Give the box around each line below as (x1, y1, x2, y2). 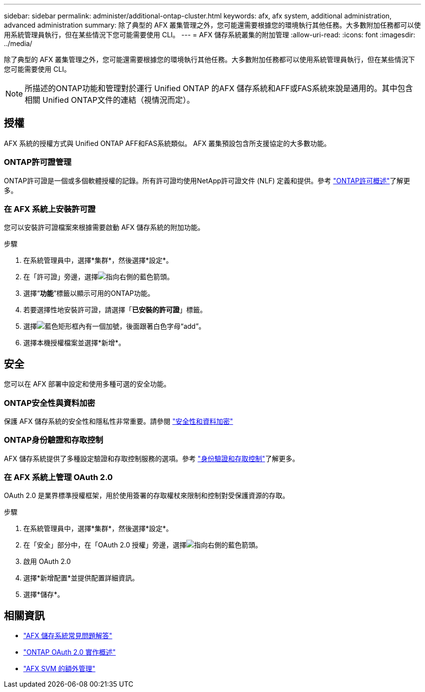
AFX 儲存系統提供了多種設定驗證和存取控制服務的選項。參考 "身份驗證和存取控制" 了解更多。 (4, 454, 299, 463)
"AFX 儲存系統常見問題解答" (23, 631, 113, 640)
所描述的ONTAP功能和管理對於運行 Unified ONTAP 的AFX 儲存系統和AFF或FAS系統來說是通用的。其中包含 (25, 83, 413, 93)
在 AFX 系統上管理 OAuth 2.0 (4, 472, 113, 483)
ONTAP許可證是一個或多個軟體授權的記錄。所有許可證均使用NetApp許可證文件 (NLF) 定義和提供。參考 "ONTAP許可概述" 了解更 (4, 176, 410, 185)
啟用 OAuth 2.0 (23, 557, 71, 566)
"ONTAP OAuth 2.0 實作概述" (23, 648, 116, 657)
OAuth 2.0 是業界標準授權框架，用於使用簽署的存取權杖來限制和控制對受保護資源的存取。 (4, 491, 289, 500)
